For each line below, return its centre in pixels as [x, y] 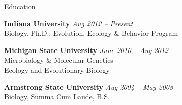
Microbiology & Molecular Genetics [59, 60]
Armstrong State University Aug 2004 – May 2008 [89, 87]
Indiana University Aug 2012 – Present [69, 23]
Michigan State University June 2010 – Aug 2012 [86, 50]
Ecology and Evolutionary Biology [57, 69]
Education [20, 6]
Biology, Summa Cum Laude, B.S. [57, 97]
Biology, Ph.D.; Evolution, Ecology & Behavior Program [91, 33]
